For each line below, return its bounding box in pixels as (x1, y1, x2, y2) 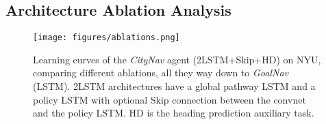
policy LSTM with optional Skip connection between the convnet (33, 92, 306, 106)
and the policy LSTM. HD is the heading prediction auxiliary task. (33, 106, 314, 120)
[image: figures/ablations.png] (33, 33, 180, 43)
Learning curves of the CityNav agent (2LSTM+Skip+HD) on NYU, (33, 52, 321, 66)
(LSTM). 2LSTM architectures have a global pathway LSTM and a (33, 79, 316, 93)
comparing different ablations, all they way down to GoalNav (33, 65, 289, 80)
